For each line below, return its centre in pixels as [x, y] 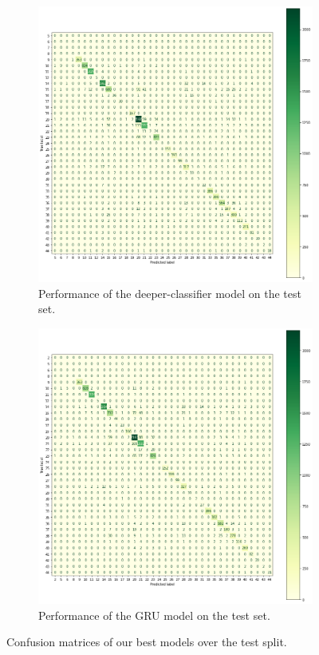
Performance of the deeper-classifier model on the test [170, 293]
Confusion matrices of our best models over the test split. [147, 642]
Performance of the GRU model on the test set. [154, 615]
